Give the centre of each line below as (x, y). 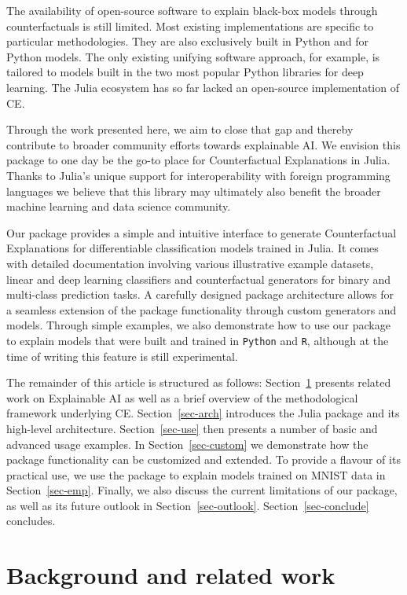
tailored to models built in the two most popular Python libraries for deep (185, 72)
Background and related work (171, 575)
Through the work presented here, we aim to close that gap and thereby (180, 129)
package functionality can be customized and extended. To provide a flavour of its (203, 459)
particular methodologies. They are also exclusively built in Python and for (188, 41)
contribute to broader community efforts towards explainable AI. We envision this (203, 144)
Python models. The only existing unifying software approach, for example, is (193, 56)
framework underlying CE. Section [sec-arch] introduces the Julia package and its (203, 413)
